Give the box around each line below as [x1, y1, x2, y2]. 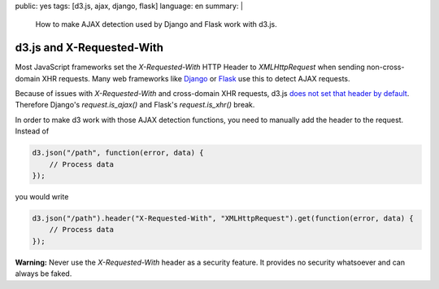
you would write [15, 192, 69, 201]
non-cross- [366, 62, 405, 72]
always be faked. [15, 269, 72, 278]
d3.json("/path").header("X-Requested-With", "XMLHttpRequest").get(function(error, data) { [32, 213, 414, 223]
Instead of [15, 126, 50, 136]
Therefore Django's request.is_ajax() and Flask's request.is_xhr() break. [15, 100, 255, 110]
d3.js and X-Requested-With [15, 41, 164, 55]
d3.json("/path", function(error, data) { [32, 148, 204, 158]
